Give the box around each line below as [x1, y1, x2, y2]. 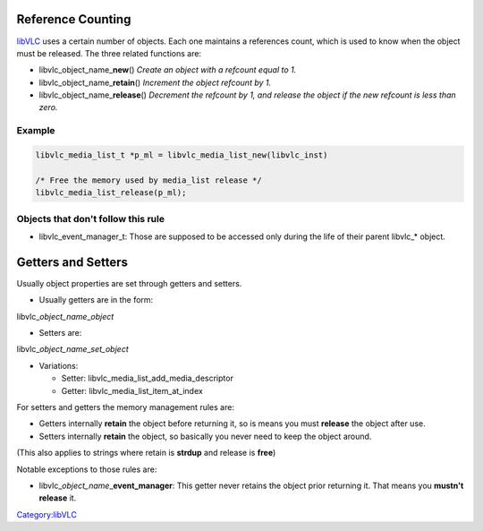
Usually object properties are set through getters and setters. [16, 278, 242, 288]
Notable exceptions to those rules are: [16, 464, 157, 475]
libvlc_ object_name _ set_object [16, 344, 129, 355]
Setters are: [38, 328, 82, 338]
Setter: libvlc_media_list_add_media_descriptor [61, 373, 234, 384]
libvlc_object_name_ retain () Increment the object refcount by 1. [38, 77, 272, 88]
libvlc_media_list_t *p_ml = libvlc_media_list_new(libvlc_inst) [35, 150, 328, 160]
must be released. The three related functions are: [16, 47, 201, 58]
